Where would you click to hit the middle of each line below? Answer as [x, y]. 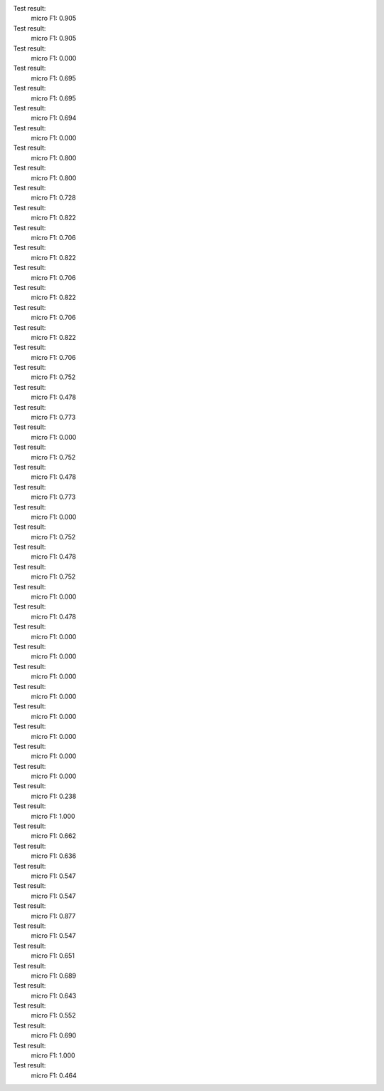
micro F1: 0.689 [54, 976]
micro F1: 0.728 [53, 198]
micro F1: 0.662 [54, 836]
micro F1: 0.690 [54, 1035]
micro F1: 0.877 [53, 916]
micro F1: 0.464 [54, 1075]
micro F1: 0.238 [54, 796]
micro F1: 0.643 [54, 996]
